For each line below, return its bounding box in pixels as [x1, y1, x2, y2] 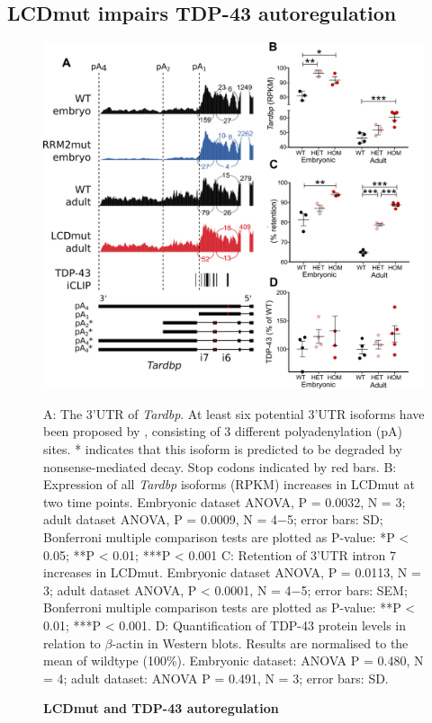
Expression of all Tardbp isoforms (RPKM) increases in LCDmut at [43, 475, 416, 494]
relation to [43, 633, 101, 652]
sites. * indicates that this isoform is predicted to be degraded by [43, 440, 402, 459]
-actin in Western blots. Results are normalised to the [112, 633, 409, 652]
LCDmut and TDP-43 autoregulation [43, 699, 279, 718]
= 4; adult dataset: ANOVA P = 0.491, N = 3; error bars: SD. [43, 668, 389, 687]
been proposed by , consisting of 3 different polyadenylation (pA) [43, 422, 402, 441]
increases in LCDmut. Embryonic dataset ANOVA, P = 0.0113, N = [43, 563, 421, 582]
